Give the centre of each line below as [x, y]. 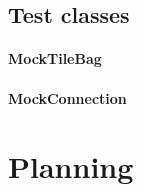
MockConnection [67, 97]
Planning [71, 166]
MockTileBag [55, 58]
